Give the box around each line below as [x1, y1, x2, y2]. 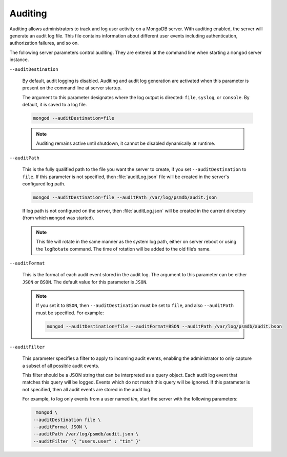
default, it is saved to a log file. [22, 102, 87, 108]
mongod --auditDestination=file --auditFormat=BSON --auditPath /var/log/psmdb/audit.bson [47, 323, 282, 329]
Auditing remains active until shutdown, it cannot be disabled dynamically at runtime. [36, 140, 215, 146]
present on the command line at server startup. [22, 85, 122, 91]
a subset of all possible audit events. [22, 363, 99, 369]
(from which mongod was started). [22, 215, 95, 221]
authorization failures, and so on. [9, 40, 79, 46]
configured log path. [22, 180, 66, 187]
